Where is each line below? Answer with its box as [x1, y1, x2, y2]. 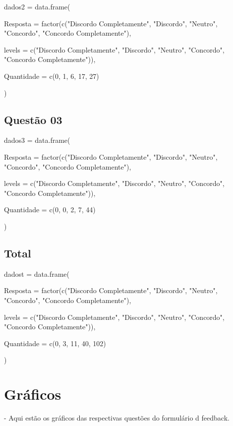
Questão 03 [4, 112, 62, 127]
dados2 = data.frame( [4, 1, 70, 11]
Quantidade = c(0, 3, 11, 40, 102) [4, 338, 106, 348]
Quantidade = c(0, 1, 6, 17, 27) [4, 70, 99, 81]
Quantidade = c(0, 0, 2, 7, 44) [4, 204, 96, 215]
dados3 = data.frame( [4, 135, 70, 145]
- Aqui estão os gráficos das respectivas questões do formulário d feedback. [4, 413, 230, 423]
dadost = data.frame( [4, 268, 69, 279]
